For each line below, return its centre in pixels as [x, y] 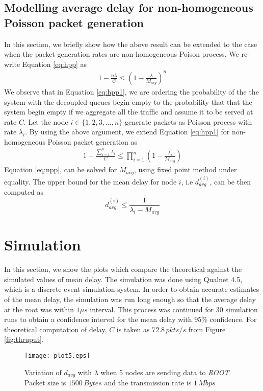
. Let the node [46, 121]
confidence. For [233, 319]
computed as [24, 192]
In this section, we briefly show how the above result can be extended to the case [131, 44]
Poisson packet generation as [93, 141]
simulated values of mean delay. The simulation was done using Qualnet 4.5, [123, 279]
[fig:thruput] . [24, 339]
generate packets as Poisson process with [189, 121]
